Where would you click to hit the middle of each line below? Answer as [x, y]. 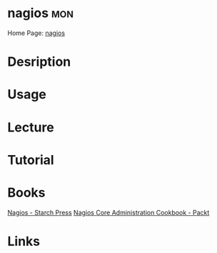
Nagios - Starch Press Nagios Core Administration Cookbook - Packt [108, 212]
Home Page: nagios [36, 33]
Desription [39, 62]
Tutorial [31, 160]
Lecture [31, 127]
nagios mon [40, 13]
